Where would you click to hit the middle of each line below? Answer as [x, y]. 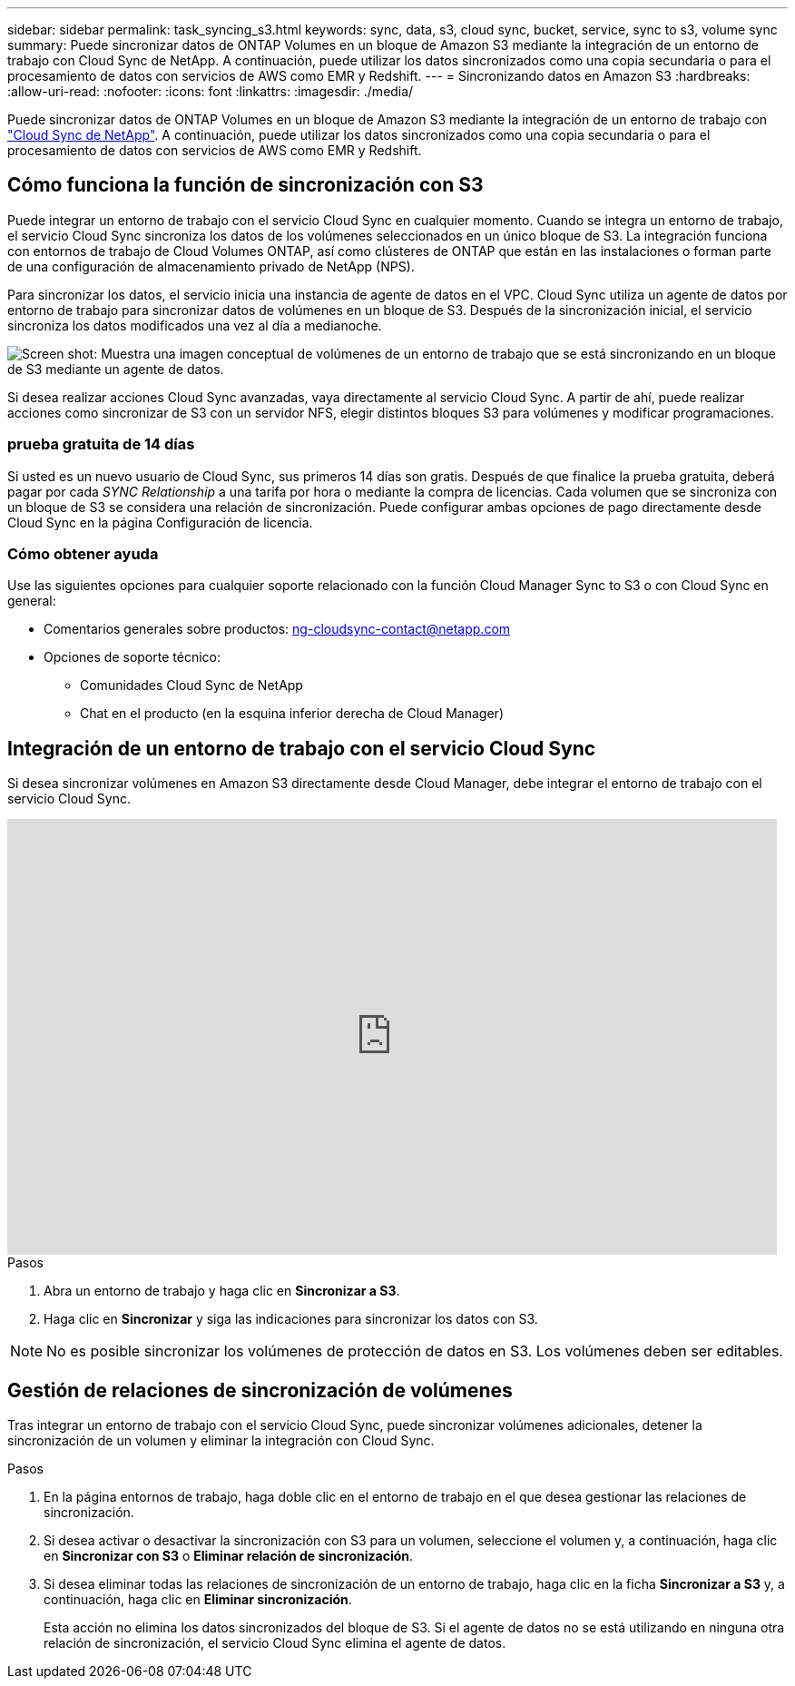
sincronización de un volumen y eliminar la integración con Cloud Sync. [221, 1441]
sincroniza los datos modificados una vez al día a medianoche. [195, 325]
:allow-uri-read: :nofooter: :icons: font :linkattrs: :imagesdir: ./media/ [211, 91]
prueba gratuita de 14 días [101, 444]
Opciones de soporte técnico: [132, 657]
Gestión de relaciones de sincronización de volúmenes [260, 1390]
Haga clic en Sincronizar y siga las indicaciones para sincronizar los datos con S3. [291, 1319]
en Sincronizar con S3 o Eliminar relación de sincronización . [229, 1556]
